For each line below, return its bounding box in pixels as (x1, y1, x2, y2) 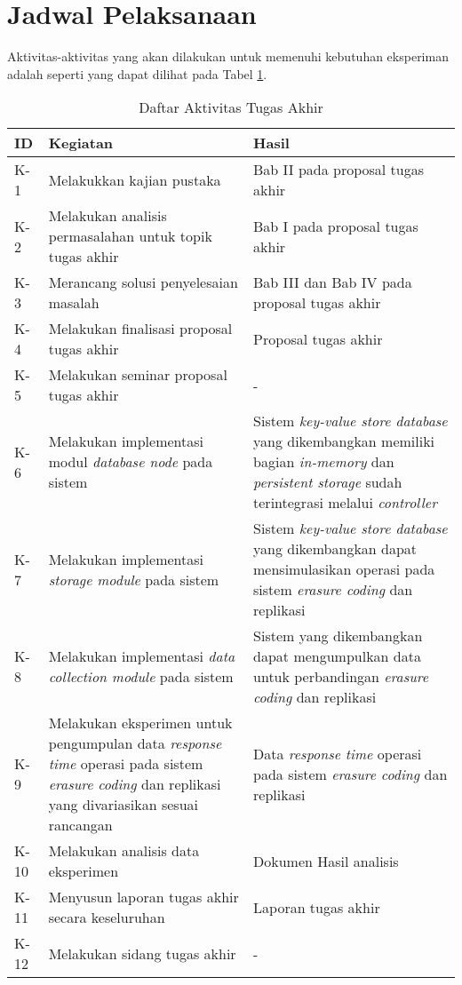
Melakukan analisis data (48, 840, 200, 862)
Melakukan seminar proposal (48, 364, 227, 385)
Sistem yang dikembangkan (253, 625, 423, 647)
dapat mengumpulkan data (253, 646, 421, 667)
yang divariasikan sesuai (48, 794, 198, 815)
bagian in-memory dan (253, 451, 394, 473)
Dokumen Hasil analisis (253, 850, 399, 871)
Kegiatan (48, 132, 114, 154)
